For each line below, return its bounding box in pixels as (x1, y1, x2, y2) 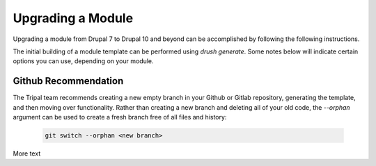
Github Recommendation (13, 75, 124, 87)
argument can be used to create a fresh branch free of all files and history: (13, 113, 227, 122)
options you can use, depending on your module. (13, 57, 154, 65)
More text (13, 149, 41, 158)
